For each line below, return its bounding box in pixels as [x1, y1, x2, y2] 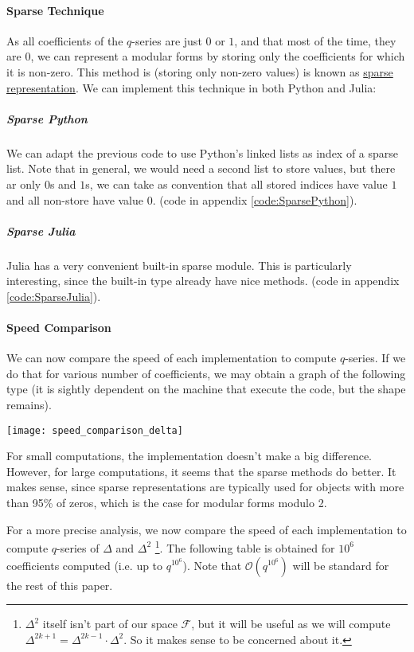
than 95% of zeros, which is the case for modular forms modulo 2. [6, 494, 327, 511]
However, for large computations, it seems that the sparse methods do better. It [6, 463, 396, 479]
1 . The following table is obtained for [154, 537, 335, 556]
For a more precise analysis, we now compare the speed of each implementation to [6, 521, 407, 537]
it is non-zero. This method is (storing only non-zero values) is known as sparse [6, 63, 393, 80]
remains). [6, 396, 52, 413]
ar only [6, 175, 41, 192]
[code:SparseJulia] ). [6, 287, 101, 304]
